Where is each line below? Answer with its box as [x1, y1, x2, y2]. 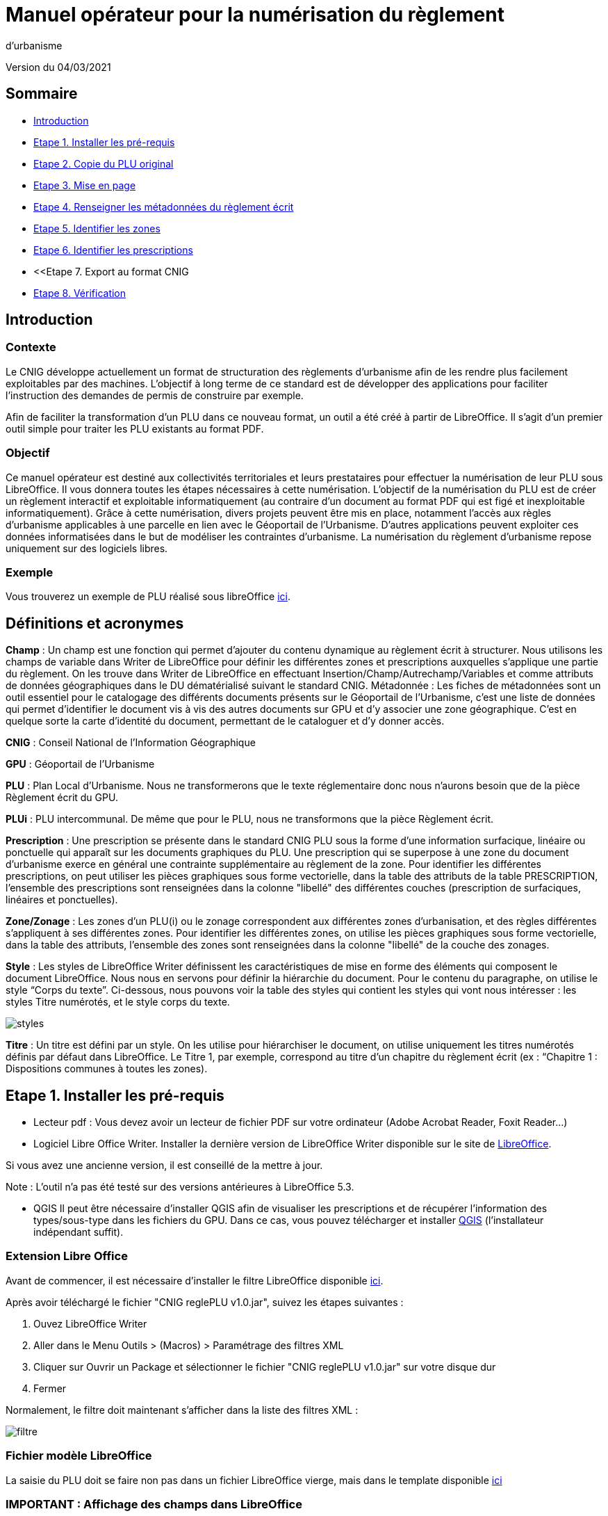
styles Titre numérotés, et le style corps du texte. [6, 996, 230, 1008]
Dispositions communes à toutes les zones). [6, 1063, 208, 1075]
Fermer [33, 1382, 67, 1394]
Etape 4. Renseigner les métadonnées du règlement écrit [33, 200, 294, 213]
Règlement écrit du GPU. [6, 791, 118, 804]
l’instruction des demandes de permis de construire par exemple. [6, 389, 304, 401]
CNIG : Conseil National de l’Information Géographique [6, 736, 256, 749]
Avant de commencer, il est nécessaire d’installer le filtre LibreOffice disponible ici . [6, 1274, 384, 1287]
